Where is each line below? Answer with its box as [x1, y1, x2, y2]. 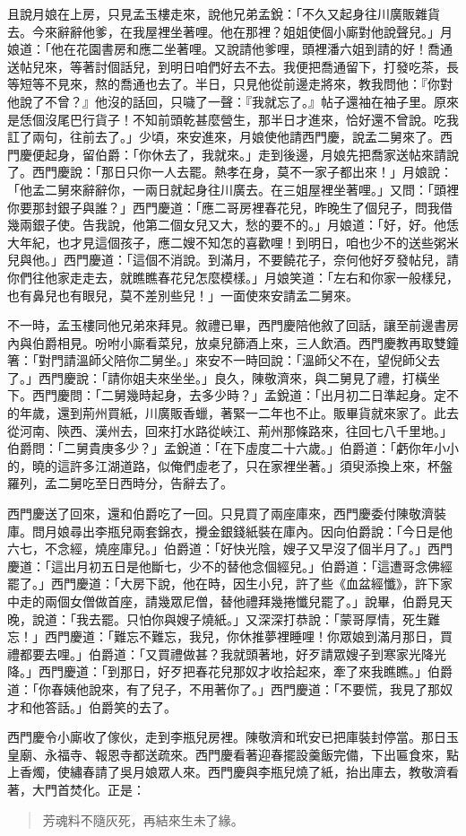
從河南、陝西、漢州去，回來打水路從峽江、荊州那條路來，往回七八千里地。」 [7, 421, 453, 440]
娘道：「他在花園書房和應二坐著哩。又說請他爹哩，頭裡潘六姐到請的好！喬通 [7, 39, 453, 58]
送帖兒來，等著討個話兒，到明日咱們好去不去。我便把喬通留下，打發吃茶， [7, 57, 446, 75]
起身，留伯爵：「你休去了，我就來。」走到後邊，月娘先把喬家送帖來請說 [44, 144, 459, 163]
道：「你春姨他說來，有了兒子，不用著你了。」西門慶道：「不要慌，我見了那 [7, 679, 440, 698]
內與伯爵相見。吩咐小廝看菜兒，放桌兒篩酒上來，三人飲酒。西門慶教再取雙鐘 [7, 333, 459, 352]
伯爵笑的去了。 [88, 697, 177, 716]
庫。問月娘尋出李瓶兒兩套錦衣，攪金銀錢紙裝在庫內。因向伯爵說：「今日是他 [7, 521, 453, 540]
